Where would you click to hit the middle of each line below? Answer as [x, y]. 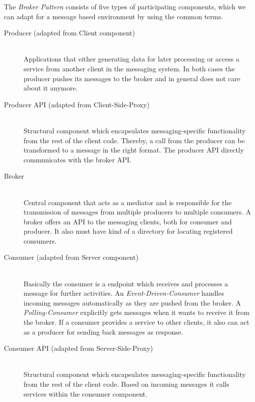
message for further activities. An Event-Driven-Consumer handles [124, 293]
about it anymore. [51, 88]
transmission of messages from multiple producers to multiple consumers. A [137, 212]
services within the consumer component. [85, 393]
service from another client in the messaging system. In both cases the [129, 68]
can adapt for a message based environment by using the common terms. [114, 16]
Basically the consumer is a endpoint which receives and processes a [126, 283]
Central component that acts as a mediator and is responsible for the [128, 202]
